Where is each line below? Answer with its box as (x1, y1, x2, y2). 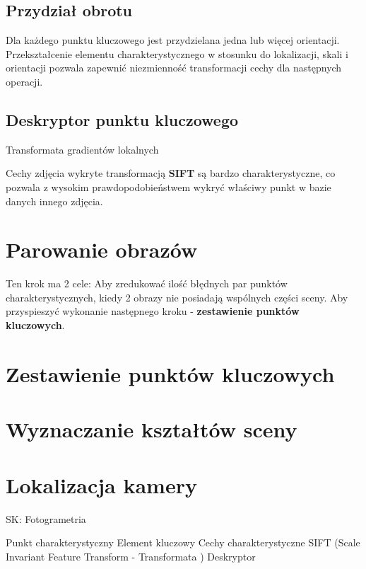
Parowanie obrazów (6, 235, 198, 264)
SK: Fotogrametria (6, 511, 86, 526)
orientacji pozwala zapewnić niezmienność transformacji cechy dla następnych (6, 60, 342, 75)
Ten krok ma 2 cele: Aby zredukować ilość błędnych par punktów (6, 276, 288, 291)
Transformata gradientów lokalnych (6, 142, 159, 156)
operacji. (6, 74, 43, 88)
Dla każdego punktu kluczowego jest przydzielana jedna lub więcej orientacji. (6, 33, 340, 47)
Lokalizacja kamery (6, 470, 197, 499)
